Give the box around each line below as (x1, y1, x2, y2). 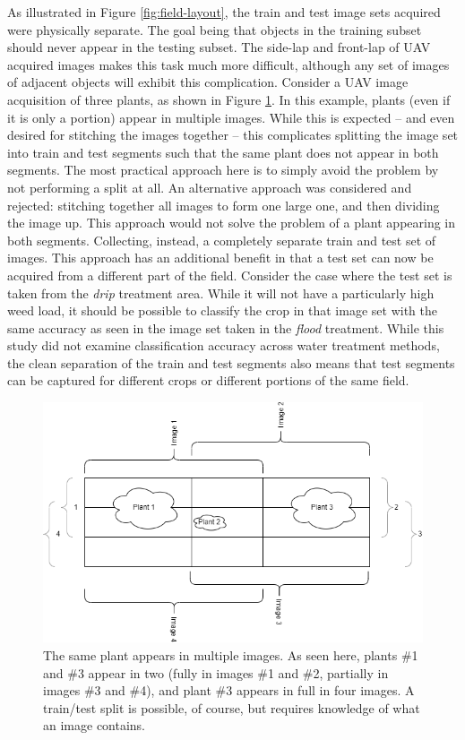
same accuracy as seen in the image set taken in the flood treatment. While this (7, 318, 444, 337)
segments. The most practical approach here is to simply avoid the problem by (7, 160, 439, 179)
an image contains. (43, 716, 146, 735)
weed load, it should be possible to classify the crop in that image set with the (7, 301, 437, 320)
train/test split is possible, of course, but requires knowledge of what (43, 698, 420, 717)
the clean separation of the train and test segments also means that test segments (7, 353, 455, 372)
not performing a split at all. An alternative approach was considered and (7, 177, 412, 196)
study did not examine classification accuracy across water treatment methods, (7, 336, 440, 355)
